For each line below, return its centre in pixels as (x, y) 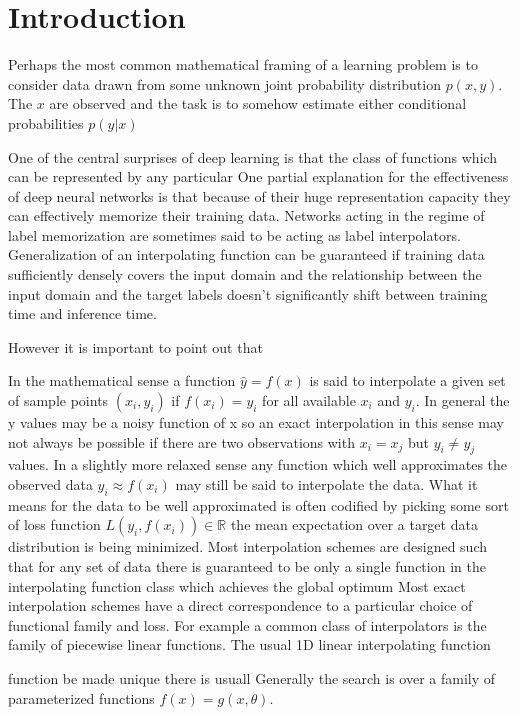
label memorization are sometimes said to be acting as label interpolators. (234, 234)
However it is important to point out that (135, 346)
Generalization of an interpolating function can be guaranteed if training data (246, 254)
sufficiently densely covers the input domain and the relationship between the (245, 274)
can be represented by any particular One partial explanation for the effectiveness (258, 176)
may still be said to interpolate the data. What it (326, 484)
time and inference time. (82, 313)
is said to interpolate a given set (407, 380)
